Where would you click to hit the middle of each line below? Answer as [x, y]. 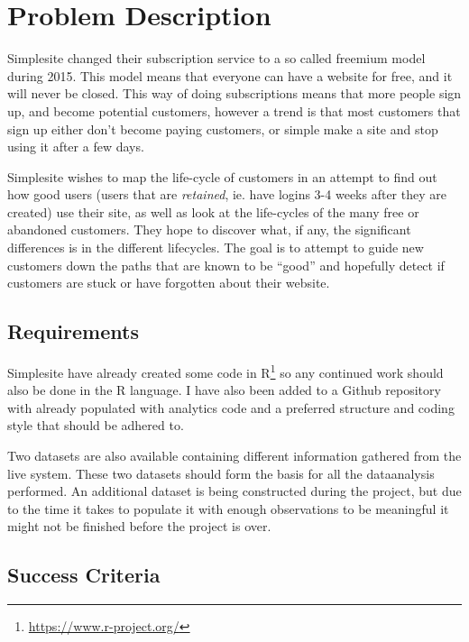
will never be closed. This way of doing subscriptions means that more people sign [234, 93]
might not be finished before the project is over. [139, 526]
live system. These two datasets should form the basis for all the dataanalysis [221, 473]
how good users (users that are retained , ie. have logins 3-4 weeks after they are [227, 194]
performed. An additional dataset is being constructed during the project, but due [234, 491]
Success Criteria [84, 575]
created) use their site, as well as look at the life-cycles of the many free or [213, 211]
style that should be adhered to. [96, 425]
